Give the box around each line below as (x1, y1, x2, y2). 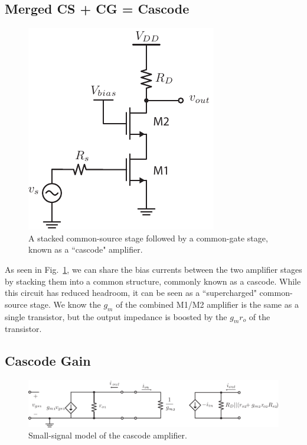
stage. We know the (30, 298, 101, 310)
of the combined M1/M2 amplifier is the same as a (116, 298, 299, 310)
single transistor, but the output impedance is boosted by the (5, 310, 227, 323)
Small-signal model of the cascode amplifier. (28, 429, 187, 441)
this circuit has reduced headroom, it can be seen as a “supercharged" (5, 286, 257, 299)
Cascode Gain (5, 352, 91, 370)
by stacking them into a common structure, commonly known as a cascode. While (5, 275, 301, 287)
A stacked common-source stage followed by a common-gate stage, (28, 231, 268, 244)
